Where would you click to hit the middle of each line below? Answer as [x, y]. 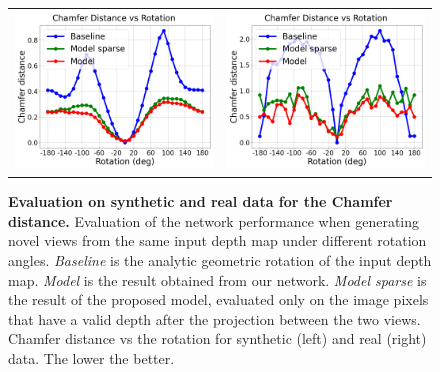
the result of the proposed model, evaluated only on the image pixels [218, 299]
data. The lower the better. [91, 357]
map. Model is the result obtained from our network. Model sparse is [217, 279]
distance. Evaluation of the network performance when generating [213, 220]
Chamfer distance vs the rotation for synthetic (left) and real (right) [217, 338]
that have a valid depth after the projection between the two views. [214, 318]
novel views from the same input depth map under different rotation [217, 240]
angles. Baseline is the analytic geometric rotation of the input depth [220, 260]
